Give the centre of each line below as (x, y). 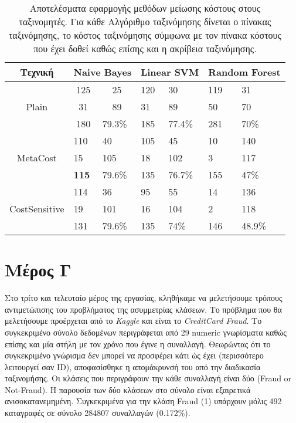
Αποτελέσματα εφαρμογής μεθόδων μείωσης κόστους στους (145, 8)
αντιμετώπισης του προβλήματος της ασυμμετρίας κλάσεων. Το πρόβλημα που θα (143, 309)
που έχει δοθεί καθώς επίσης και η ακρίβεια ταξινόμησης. (145, 48)
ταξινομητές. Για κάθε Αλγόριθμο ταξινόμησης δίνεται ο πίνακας (145, 21)
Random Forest (244, 72)
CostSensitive (37, 209)
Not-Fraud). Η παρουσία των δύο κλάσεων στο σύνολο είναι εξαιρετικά (128, 389)
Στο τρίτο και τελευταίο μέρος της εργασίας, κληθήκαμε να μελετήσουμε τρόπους (144, 298)
